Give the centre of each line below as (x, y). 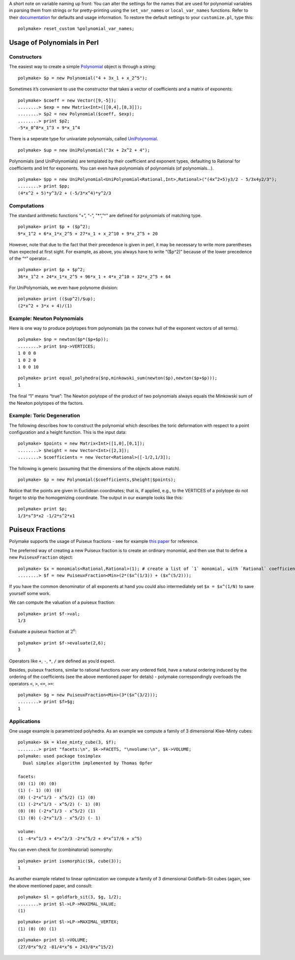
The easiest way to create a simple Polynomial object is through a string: (83, 67)
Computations (27, 205)
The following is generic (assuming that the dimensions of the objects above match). (95, 468)
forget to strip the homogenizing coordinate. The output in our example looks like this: (96, 497)
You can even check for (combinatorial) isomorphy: (61, 849)
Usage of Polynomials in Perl (54, 42)
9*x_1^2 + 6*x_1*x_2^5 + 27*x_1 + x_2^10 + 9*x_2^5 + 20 (88, 234)
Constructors (25, 56)
